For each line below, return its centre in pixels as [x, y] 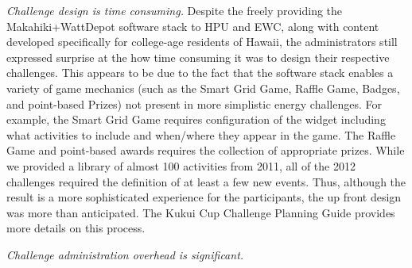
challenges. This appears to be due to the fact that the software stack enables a [200, 73]
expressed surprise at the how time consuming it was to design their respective [198, 57]
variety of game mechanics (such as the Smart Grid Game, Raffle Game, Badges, [203, 88]
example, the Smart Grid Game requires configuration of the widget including [196, 119]
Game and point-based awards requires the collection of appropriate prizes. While [206, 150]
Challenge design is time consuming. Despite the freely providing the [175, 10]
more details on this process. [76, 228]
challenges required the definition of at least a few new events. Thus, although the [206, 181]
